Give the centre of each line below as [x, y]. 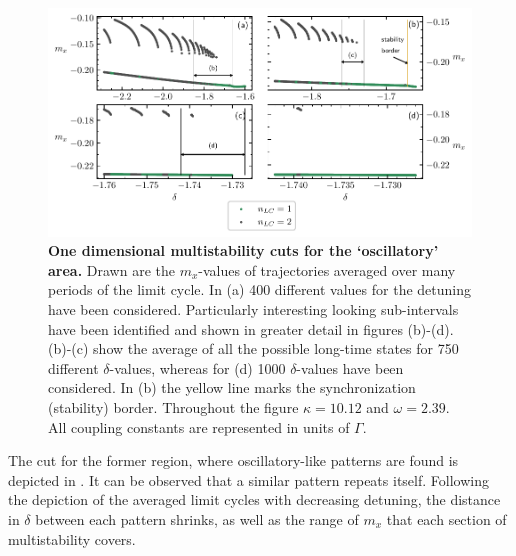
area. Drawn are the [111, 269]
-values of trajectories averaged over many [327, 269]
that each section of [446, 518]
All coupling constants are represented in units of [199, 426]
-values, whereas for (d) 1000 [197, 367]
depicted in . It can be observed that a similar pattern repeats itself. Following [248, 479]
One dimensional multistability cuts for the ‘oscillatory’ [243, 250]
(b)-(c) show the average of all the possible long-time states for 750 [253, 348]
